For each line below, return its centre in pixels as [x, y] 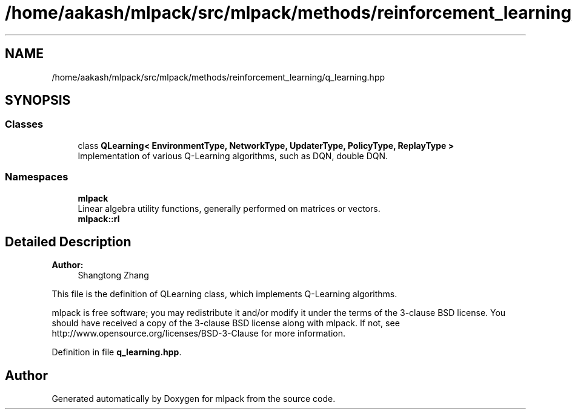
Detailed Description [68, 241]
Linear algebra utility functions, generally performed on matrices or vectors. [229, 208]
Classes [24, 124]
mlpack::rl [99, 218]
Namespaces [37, 177]
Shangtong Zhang [113, 275]
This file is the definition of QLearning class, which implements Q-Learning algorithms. [224, 294]
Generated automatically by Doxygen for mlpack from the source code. [194, 399]
